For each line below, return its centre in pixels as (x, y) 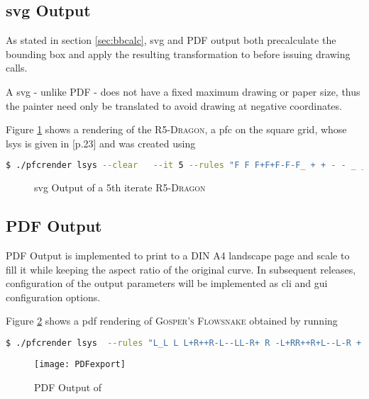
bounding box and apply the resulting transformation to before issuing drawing (178, 54)
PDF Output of (68, 387)
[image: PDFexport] (80, 364)
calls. (17, 68)
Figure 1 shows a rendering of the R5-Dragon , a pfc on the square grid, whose (176, 129)
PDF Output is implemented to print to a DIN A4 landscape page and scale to (178, 255)
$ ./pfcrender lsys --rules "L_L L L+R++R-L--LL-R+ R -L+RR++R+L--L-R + (184, 343)
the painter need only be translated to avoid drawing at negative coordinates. (174, 105)
